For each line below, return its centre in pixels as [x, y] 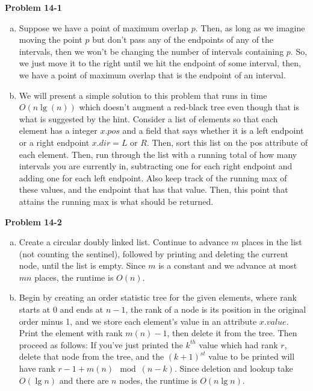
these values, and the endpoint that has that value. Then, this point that [153, 189]
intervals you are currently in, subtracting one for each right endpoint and [156, 166]
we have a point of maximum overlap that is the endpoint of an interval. [152, 74]
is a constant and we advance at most [228, 265]
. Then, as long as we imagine [250, 27]
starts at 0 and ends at [61, 309]
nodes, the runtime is [158, 380]
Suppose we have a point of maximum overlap [104, 27]
